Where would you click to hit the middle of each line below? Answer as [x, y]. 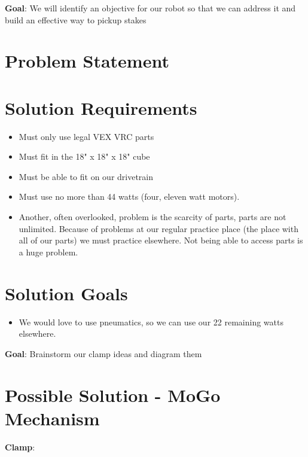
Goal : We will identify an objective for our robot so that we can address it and [150, 8]
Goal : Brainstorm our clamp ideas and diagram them [103, 353]
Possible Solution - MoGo [113, 394]
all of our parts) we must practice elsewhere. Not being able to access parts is [161, 240]
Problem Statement [87, 61]
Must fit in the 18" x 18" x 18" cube [84, 156]
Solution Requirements [101, 107]
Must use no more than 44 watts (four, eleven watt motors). [129, 196]
